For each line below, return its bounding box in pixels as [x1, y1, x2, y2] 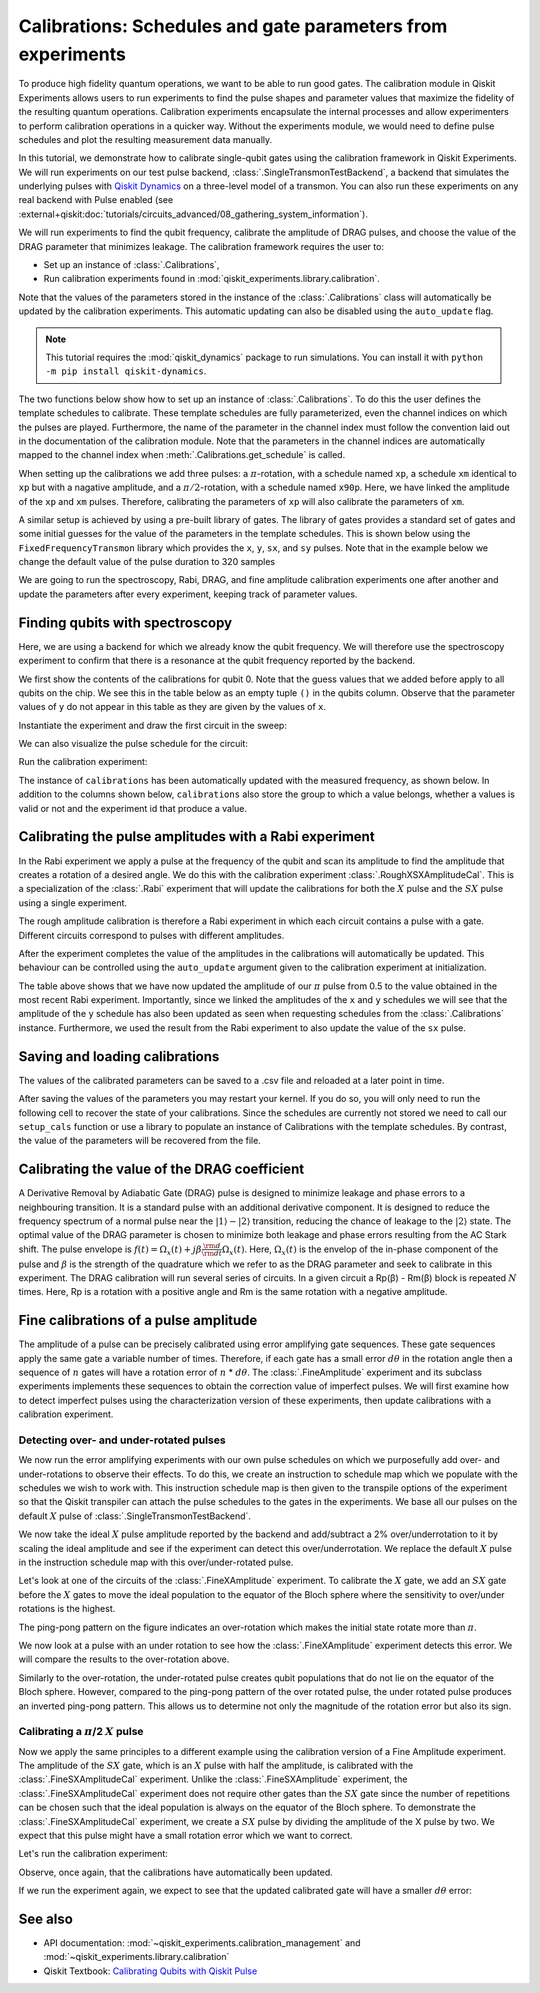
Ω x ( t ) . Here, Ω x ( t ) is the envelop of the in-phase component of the [221, 1243, 499, 1257]
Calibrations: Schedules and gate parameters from [18, 15, 448, 37]
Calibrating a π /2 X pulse [18, 1725, 144, 1739]
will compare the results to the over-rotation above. [18, 1653, 230, 1665]
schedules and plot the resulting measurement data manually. [18, 133, 273, 145]
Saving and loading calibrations [18, 1048, 220, 1065]
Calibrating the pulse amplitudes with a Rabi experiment [18, 828, 375, 845]
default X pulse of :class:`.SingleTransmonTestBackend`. [18, 1510, 252, 1522]
